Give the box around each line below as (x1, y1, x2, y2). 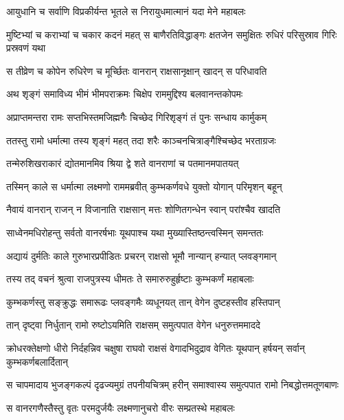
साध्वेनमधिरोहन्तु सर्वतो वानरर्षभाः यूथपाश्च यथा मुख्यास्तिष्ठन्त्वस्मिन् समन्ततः (6, 225, 264, 239)
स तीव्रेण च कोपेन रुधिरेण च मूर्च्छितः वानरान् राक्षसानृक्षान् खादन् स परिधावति (6, 63, 267, 78)
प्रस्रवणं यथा (6, 41, 46, 55)
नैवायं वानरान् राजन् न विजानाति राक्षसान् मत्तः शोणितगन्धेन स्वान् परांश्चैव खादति (6, 202, 281, 217)
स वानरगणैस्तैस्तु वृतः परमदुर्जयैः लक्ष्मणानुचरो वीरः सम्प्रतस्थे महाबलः (6, 400, 235, 415)
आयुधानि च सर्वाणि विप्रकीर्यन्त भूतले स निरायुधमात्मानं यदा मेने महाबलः (6, 4, 246, 18)
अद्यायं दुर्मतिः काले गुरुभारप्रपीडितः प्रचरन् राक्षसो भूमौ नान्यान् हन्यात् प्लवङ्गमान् (6, 248, 277, 263)
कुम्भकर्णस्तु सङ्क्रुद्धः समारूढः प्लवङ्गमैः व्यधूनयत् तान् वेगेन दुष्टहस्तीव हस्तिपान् (6, 294, 280, 309)
